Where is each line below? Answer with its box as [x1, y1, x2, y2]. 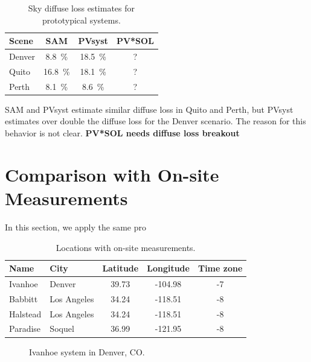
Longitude [147, 262, 190, 275]
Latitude [102, 262, 139, 275]
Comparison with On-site [5, 162, 219, 186]
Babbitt [9, 292, 38, 305]
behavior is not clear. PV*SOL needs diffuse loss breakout [5, 127, 240, 139]
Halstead [9, 307, 42, 320]
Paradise [9, 322, 41, 335]
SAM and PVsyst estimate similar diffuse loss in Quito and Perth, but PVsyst [5, 103, 293, 115]
